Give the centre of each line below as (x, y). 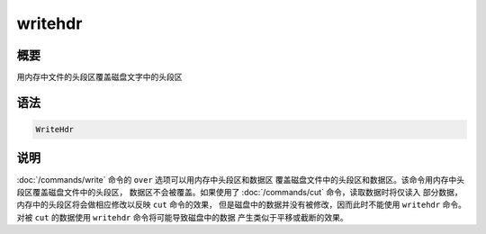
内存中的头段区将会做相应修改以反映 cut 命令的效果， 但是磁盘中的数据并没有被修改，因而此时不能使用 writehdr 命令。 (242, 205)
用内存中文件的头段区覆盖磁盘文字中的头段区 (99, 77)
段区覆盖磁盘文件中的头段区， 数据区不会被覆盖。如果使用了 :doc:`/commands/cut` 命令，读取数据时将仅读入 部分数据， (239, 192)
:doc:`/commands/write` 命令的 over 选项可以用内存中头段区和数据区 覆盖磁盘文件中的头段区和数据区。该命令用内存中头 (241, 179)
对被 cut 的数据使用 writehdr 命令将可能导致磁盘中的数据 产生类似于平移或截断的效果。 (182, 217)
